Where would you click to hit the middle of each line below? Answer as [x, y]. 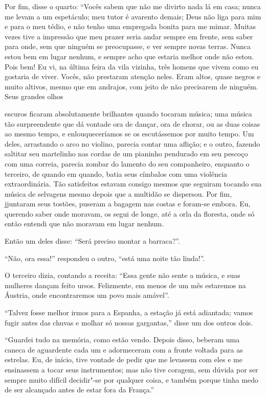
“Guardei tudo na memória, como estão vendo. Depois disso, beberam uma [122, 340]
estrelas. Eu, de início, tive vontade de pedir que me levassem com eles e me [124, 359]
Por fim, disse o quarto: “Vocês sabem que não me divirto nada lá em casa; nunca [133, 6]
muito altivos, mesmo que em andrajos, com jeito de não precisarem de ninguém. [131, 86]
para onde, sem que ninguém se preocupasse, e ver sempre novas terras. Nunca [128, 46]
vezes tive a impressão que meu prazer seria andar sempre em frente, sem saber [129, 36]
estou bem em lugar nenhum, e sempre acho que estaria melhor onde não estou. [129, 56]
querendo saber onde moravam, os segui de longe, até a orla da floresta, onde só [130, 213]
